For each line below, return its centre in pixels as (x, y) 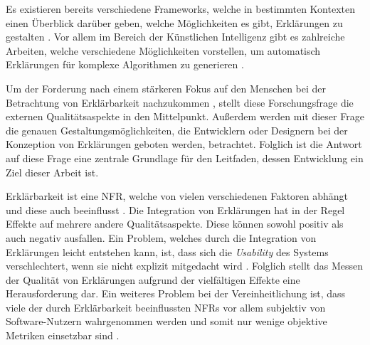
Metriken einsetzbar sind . (63, 335)
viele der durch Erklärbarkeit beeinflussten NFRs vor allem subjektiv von (166, 307)
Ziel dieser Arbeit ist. (52, 172)
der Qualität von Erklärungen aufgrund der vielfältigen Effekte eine (153, 279)
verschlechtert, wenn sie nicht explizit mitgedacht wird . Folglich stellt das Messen (185, 266)
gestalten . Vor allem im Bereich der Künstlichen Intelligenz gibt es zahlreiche (175, 37)
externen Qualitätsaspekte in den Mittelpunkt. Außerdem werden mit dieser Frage (185, 116)
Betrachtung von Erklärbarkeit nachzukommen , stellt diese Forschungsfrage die (180, 102)
